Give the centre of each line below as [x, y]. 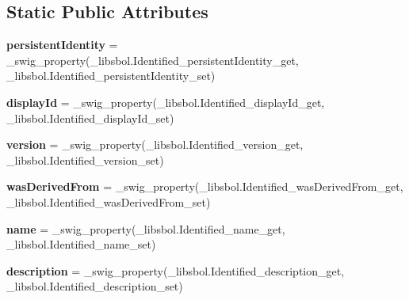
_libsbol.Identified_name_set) [81, 244]
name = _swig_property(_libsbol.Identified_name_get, [146, 228]
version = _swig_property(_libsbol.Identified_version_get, [155, 144]
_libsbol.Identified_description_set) [95, 286]
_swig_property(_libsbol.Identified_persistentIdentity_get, [153, 60]
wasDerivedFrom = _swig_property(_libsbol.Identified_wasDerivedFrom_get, [205, 186]
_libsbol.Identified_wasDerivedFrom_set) [109, 201]
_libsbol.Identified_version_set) [85, 159]
